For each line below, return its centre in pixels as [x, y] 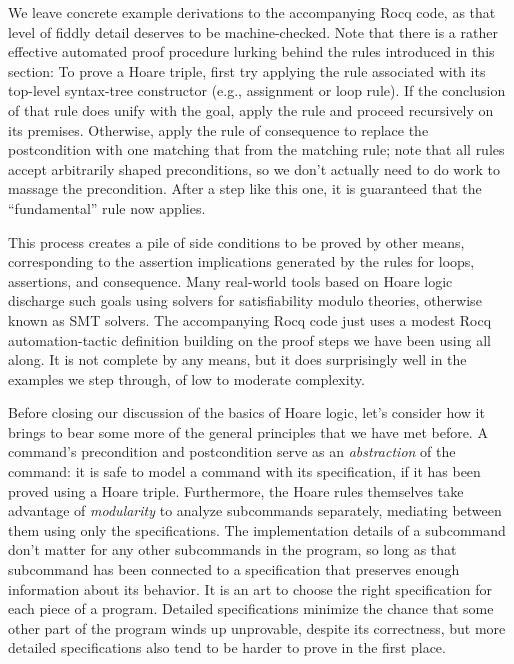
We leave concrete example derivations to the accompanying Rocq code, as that [252, 12]
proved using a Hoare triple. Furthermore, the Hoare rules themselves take [236, 490]
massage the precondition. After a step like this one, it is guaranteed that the [245, 188]
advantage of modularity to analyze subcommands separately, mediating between [255, 510]
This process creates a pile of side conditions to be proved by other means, [236, 241]
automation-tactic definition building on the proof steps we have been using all [249, 339]
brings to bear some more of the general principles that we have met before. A [248, 431]
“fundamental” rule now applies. [107, 207]
